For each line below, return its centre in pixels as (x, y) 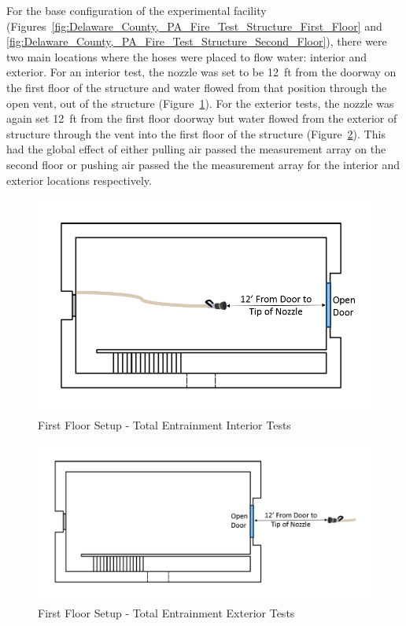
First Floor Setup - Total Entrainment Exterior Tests (166, 613)
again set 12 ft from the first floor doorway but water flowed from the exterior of (202, 118)
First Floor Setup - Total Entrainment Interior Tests (164, 425)
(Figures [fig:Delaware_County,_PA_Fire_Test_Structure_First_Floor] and (194, 26)
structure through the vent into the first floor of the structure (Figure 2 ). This (196, 133)
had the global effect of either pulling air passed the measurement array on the (196, 149)
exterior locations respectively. (79, 180)
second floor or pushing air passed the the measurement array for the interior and (203, 164)
